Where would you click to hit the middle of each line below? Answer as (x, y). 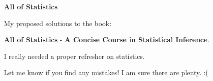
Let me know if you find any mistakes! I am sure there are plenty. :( (106, 72)
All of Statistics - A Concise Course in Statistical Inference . (107, 40)
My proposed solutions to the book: (58, 23)
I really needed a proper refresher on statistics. (74, 56)
